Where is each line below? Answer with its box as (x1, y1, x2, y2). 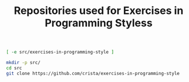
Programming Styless (45, 16, 153, 30)
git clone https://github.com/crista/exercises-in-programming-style (6, 70, 180, 76)
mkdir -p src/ (6, 60, 41, 66)
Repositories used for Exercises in (14, 4, 184, 17)
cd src (6, 65, 22, 71)
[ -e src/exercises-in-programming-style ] (6, 49, 114, 55)
